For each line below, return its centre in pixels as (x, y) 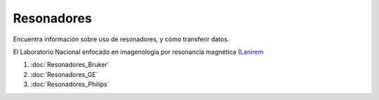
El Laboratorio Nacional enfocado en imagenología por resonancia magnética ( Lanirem (138, 52)
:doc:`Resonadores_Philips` (70, 85)
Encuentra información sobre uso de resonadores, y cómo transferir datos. (121, 39)
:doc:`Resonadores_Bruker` (70, 65)
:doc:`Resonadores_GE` (64, 74)
